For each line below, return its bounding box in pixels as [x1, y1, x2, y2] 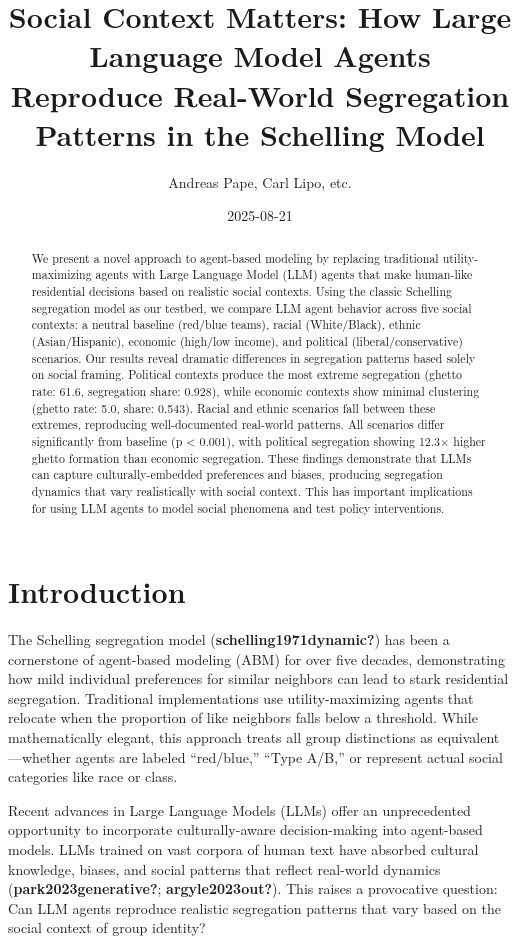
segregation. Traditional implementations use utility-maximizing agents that [8, 687, 474, 708]
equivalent [437, 727, 500, 748]
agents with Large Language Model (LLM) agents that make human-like [95, 266, 473, 283]
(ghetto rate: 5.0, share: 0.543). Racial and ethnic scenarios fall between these [31, 399, 436, 416]
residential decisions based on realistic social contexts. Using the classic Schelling [31, 282, 452, 299]
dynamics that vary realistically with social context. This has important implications [31, 482, 473, 499]
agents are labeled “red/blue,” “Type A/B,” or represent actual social [75, 746, 503, 767]
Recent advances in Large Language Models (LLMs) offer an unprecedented [8, 799, 471, 820]
